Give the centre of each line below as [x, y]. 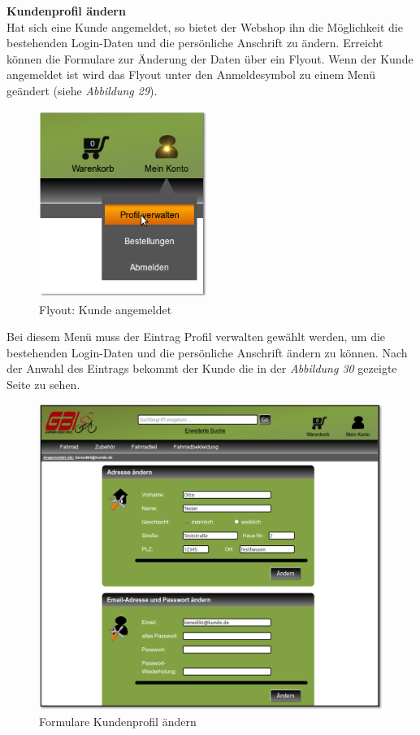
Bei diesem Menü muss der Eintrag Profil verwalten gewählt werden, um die [196, 337]
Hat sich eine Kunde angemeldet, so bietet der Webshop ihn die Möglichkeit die [205, 26]
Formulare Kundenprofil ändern [118, 722]
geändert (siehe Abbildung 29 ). [82, 90]
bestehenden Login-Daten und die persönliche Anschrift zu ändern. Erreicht [195, 43]
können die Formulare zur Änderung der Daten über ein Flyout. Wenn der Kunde [210, 58]
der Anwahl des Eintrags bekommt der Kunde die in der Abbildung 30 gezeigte [202, 368]
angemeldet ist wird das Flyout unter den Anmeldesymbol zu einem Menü [191, 74]
